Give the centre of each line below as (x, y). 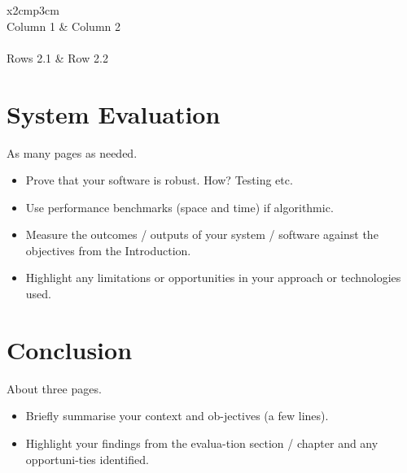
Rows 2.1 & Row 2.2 (57, 57)
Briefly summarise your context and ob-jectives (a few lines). (177, 416)
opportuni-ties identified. (87, 459)
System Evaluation (114, 113)
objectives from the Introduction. (108, 250)
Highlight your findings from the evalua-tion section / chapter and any (202, 443)
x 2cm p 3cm (33, 10)
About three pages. (54, 388)
